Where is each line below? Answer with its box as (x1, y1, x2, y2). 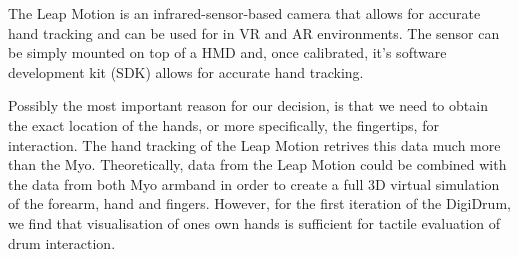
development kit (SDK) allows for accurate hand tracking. (8, 61, 364, 82)
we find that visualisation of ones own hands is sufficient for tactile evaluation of (8, 212, 501, 233)
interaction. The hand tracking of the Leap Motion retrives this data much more (8, 134, 501, 155)
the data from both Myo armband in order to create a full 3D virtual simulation (8, 173, 500, 194)
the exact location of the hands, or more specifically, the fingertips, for (8, 114, 439, 135)
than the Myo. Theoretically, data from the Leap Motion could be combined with (8, 154, 507, 175)
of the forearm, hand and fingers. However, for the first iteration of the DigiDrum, (8, 193, 511, 214)
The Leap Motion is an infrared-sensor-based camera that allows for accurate (8, 3, 481, 23)
